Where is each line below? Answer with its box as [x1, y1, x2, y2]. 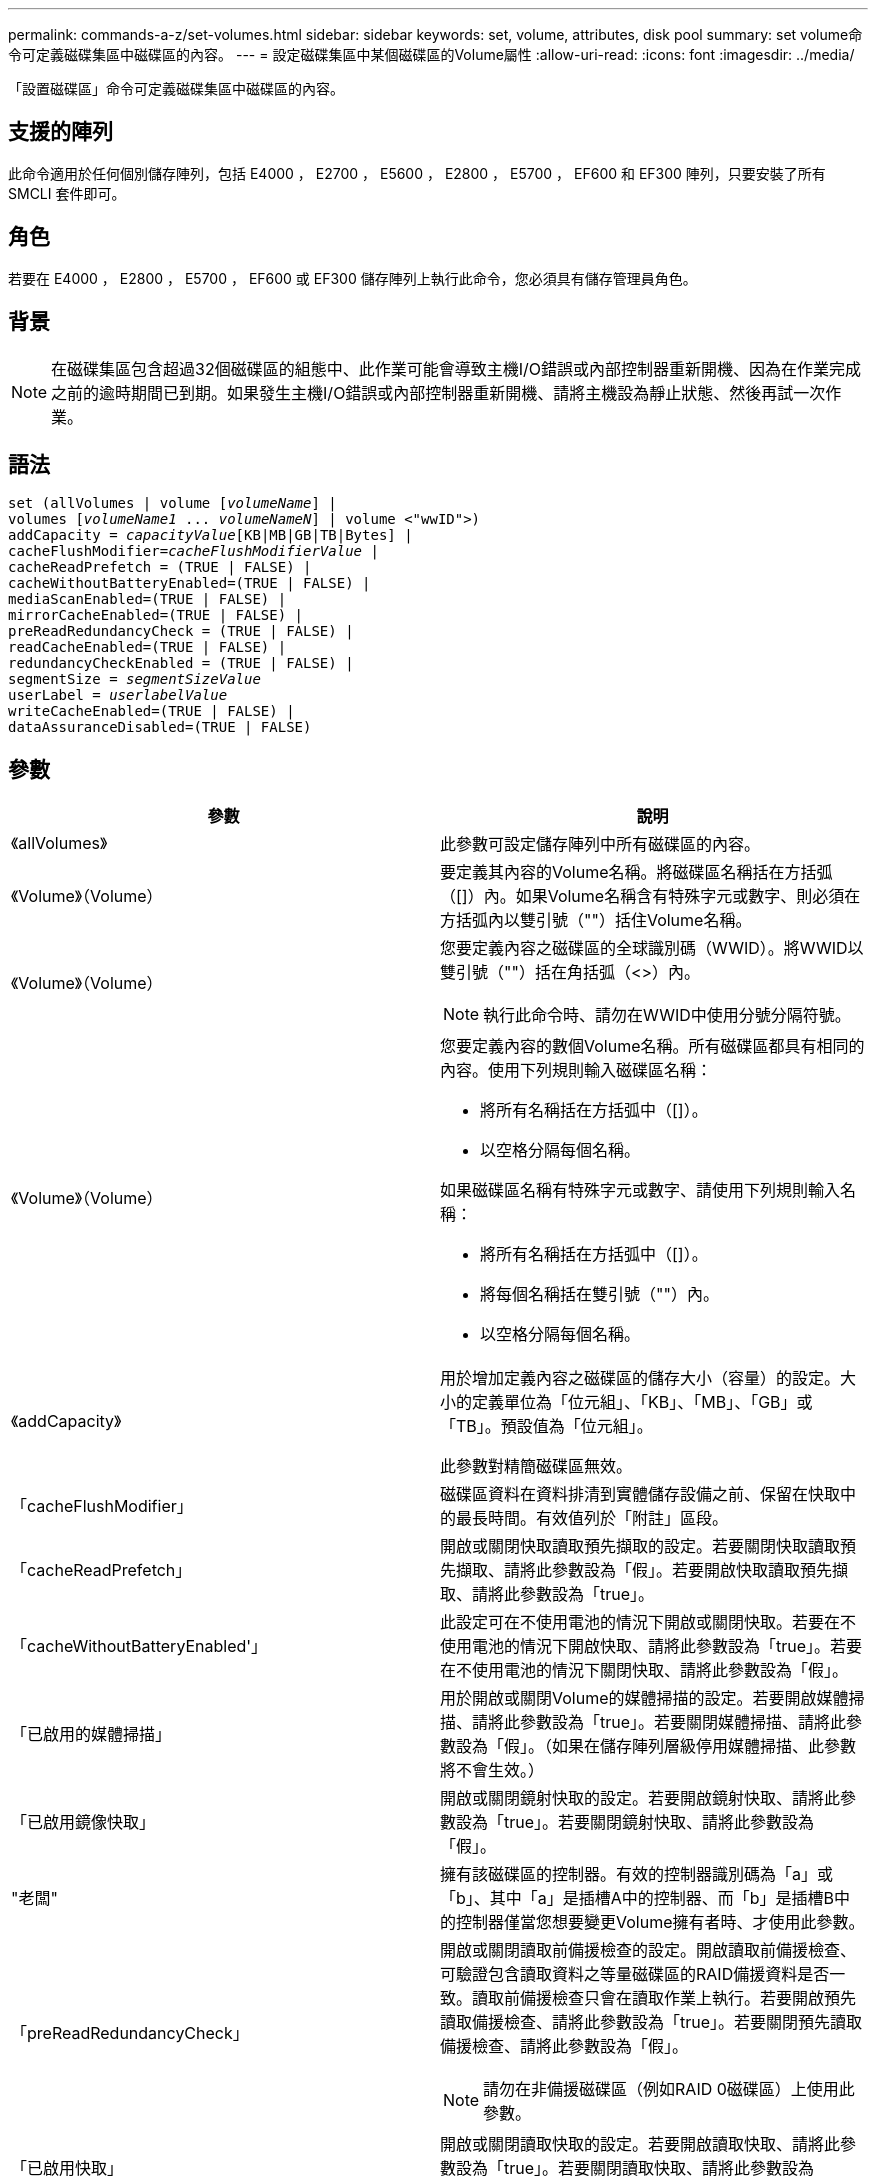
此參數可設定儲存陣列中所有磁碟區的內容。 [440, 834, 761, 855]
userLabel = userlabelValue [8, 687, 228, 704]
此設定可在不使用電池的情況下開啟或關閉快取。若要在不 [440, 1612, 857, 1633]
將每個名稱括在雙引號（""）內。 [480, 1284, 719, 1305]
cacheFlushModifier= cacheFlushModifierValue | [8, 543, 379, 560]
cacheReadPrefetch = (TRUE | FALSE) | [8, 559, 312, 576]
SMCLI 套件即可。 [8, 184, 126, 202]
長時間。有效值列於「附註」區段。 [472, 1508, 729, 1529]
